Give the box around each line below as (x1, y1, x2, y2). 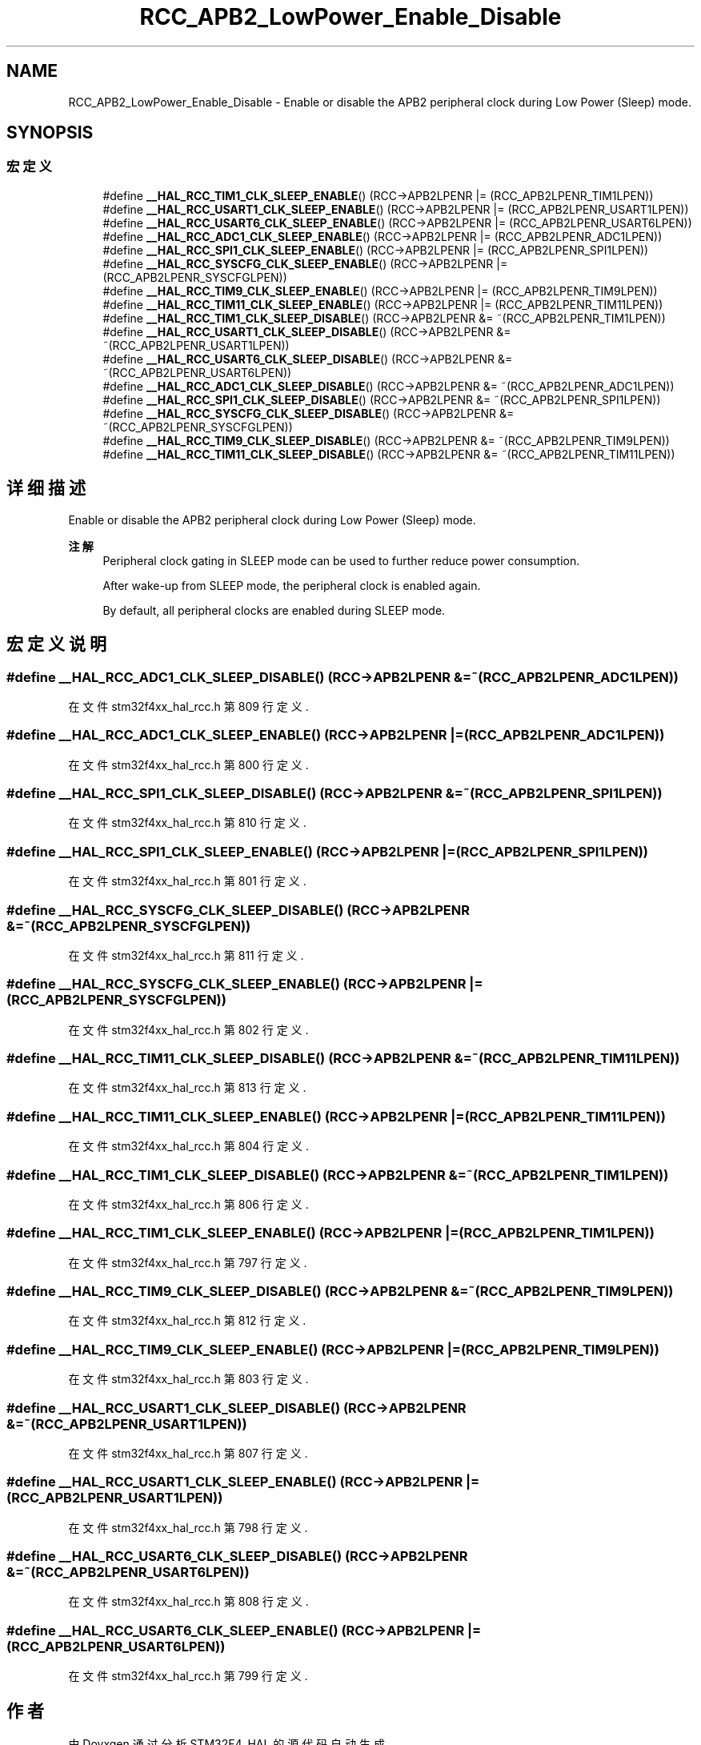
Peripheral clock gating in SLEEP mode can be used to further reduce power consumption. (102, 553, 580, 568)
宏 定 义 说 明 (6, 634, 106, 655)
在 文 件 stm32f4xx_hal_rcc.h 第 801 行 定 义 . (68, 874, 306, 889)
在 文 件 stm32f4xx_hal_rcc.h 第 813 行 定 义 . (68, 1081, 306, 1095)
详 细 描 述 (6, 478, 86, 499)
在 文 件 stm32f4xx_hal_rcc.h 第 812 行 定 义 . (68, 1314, 306, 1328)
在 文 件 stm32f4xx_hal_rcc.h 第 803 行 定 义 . (68, 1372, 309, 1386)
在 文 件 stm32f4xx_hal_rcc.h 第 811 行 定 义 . (68, 948, 304, 962)
